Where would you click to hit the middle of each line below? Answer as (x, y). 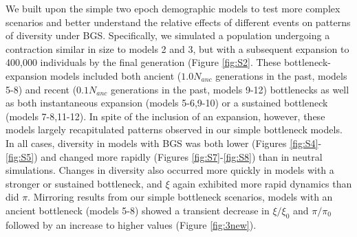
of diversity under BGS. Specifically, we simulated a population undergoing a (168, 35)
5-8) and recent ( (41, 89)
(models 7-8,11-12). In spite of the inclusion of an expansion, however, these (165, 116)
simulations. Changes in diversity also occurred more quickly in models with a (170, 170)
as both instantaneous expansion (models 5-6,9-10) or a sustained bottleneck (167, 103)
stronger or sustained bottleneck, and (84, 183)
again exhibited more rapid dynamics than (262, 183)
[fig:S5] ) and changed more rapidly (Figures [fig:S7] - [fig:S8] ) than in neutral (164, 156)
